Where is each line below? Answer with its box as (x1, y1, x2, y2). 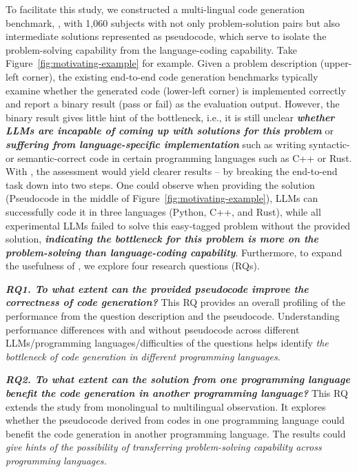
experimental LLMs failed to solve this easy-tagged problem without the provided (6, 218, 351, 232)
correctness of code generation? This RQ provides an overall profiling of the (6, 295, 346, 309)
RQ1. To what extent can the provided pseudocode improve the (6, 281, 309, 296)
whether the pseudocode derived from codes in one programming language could (6, 413, 345, 427)
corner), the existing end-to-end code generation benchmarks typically (22, 69, 318, 83)
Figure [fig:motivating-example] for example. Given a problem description (6, 56, 318, 70)
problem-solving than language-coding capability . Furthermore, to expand (6, 245, 343, 259)
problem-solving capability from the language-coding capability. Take (6, 42, 297, 57)
